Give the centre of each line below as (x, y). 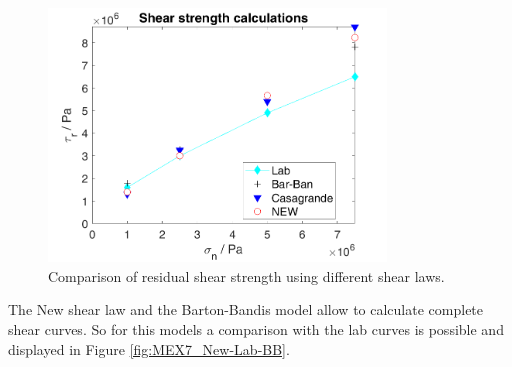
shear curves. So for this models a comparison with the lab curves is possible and (256, 329)
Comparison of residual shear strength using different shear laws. (246, 275)
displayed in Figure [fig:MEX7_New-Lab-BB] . (149, 348)
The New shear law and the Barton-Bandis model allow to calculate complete (246, 309)
